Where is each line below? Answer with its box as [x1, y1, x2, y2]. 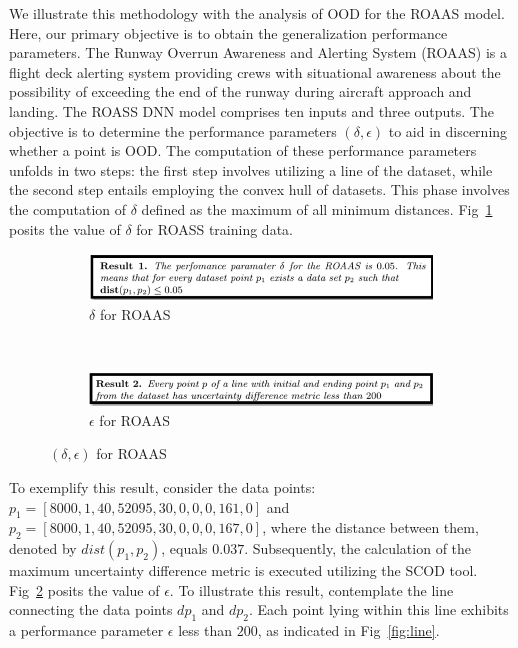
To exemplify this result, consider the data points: [9, 477, 316, 498]
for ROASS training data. [136, 218, 293, 239]
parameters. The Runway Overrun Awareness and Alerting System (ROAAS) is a [9, 42, 507, 63]
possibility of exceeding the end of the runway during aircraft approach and [9, 81, 472, 102]
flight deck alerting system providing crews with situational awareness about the [9, 61, 501, 82]
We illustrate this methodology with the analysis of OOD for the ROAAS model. [9, 3, 505, 23]
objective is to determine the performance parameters [9, 120, 337, 141]
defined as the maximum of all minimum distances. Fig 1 [141, 198, 493, 219]
